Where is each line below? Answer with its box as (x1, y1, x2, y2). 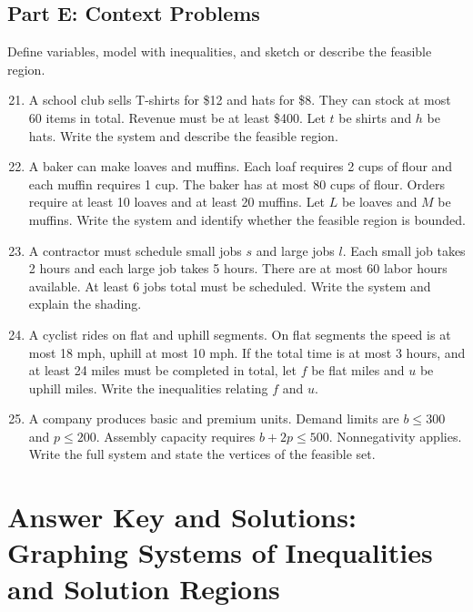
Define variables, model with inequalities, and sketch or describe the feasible (7, 42, 432, 61)
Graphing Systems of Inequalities (7, 534, 433, 571)
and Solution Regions (7, 569, 280, 607)
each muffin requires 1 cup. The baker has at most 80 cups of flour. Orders (28, 174, 445, 193)
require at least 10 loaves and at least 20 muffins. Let (28, 192, 326, 211)
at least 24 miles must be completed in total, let (28, 361, 297, 380)
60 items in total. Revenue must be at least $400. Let (28, 107, 326, 127)
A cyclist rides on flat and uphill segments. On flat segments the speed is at (28, 324, 451, 343)
